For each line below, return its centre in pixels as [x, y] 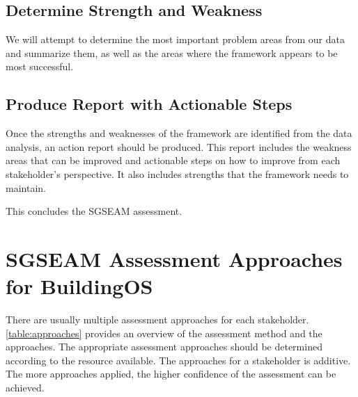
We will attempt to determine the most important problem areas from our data [175, 39]
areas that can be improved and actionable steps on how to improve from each [173, 160]
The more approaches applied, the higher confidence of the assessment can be [171, 374]
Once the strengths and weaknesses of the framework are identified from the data [179, 133]
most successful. [40, 66]
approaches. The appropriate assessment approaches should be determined [164, 347]
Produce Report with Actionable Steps [149, 104]
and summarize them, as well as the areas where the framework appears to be [172, 52]
